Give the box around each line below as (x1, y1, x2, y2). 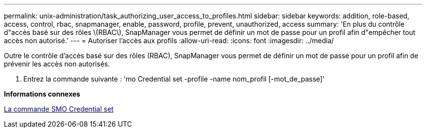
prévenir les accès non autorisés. (4, 60, 110, 68)
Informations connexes (4, 90, 80, 98)
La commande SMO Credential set (4, 105, 114, 113)
